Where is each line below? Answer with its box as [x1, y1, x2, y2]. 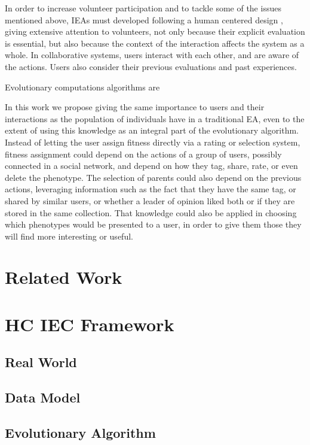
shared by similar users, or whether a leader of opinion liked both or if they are [5, 194, 295, 207]
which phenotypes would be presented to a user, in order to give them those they [5, 218, 302, 231]
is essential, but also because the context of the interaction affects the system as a [5, 37, 305, 49]
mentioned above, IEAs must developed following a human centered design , [5, 13, 283, 26]
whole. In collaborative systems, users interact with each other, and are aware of [5, 49, 299, 61]
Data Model [5, 388, 81, 407]
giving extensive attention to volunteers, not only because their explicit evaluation [5, 25, 305, 38]
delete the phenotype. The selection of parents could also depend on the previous [5, 171, 302, 183]
